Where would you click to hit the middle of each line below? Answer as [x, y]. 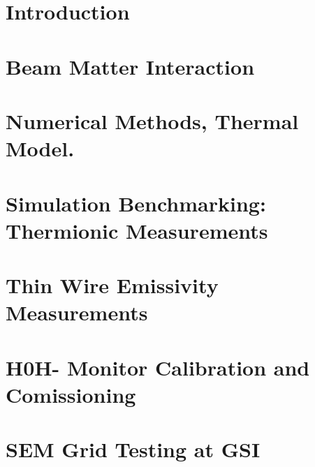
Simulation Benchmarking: [136, 203]
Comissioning [71, 394]
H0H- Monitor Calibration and [158, 367]
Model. [40, 148]
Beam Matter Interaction [130, 66]
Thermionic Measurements [137, 230]
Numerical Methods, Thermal [152, 120]
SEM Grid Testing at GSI [133, 449]
